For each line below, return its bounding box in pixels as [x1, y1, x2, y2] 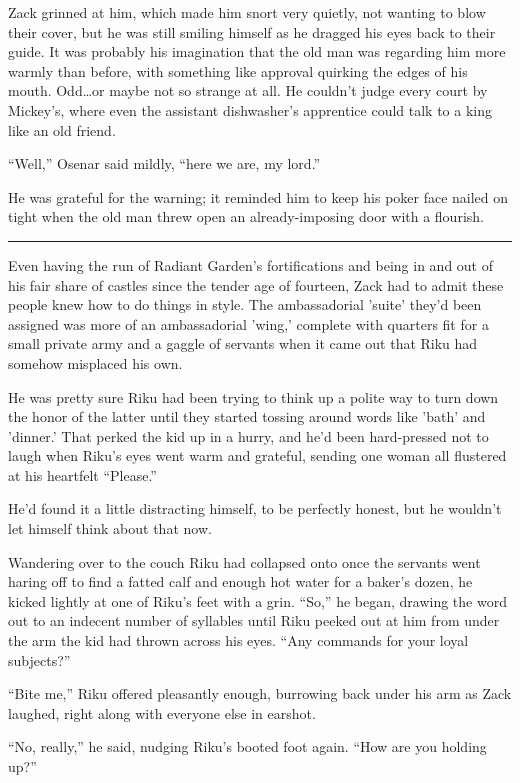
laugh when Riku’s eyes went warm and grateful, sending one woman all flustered [8, 445, 507, 466]
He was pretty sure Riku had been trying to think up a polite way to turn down [8, 386, 499, 407]
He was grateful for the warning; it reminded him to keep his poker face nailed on [8, 186, 509, 207]
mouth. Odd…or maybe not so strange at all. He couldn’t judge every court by [8, 80, 488, 101]
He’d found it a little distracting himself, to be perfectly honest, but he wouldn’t [8, 498, 502, 519]
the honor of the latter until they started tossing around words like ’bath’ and [8, 406, 486, 427]
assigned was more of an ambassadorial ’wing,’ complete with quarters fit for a [8, 313, 489, 334]
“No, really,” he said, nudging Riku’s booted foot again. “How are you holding [8, 736, 487, 757]
